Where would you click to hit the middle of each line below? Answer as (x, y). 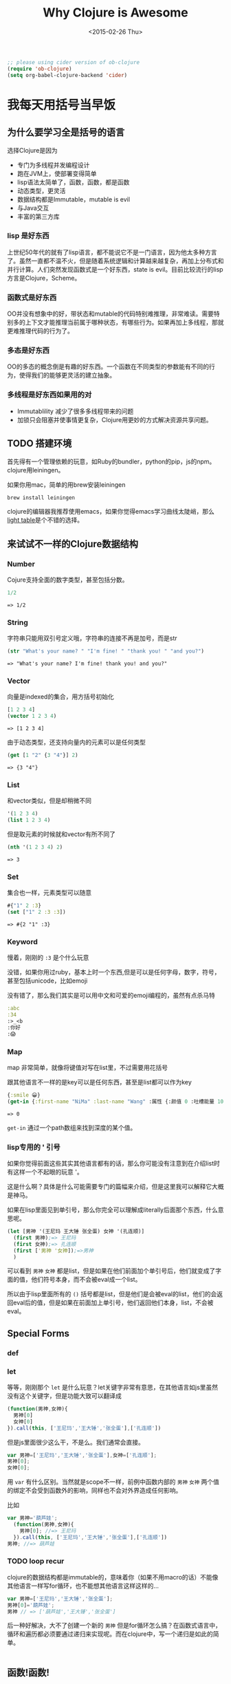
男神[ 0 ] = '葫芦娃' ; (31, 1605)
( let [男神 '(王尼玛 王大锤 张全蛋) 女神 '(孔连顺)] (76, 1232)
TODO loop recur (36, 1561)
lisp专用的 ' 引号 (34, 1147)
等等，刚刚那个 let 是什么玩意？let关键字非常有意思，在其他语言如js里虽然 (113, 1388)
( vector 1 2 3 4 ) (32, 717)
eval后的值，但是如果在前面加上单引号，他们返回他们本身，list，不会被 (113, 1303)
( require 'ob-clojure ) (40, 69)
